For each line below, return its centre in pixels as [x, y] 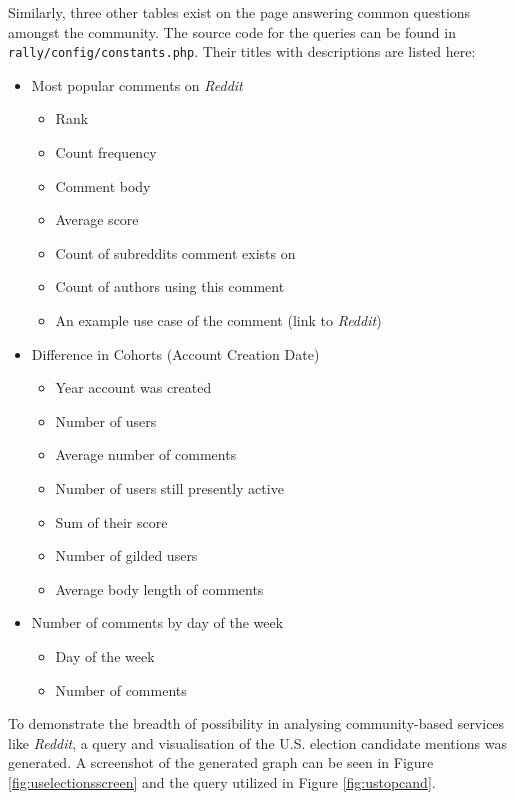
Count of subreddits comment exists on [175, 252]
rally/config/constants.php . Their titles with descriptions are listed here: [242, 51]
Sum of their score [111, 521]
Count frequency [106, 152]
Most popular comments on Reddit [137, 84]
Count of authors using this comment [170, 286]
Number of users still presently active [169, 487]
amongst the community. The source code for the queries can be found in [232, 31]
